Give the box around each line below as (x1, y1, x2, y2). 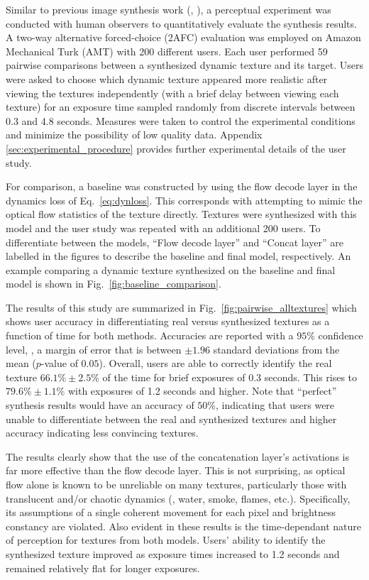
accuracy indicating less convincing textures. (6, 425, 199, 440)
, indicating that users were (216, 398, 335, 412)
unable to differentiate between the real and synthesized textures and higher (6, 411, 337, 426)
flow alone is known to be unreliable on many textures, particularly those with (6, 477, 347, 491)
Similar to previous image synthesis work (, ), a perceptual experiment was (6, 2, 331, 16)
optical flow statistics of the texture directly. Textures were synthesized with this (6, 207, 357, 221)
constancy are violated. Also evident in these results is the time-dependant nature (6, 518, 362, 533)
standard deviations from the (213, 341, 340, 356)
